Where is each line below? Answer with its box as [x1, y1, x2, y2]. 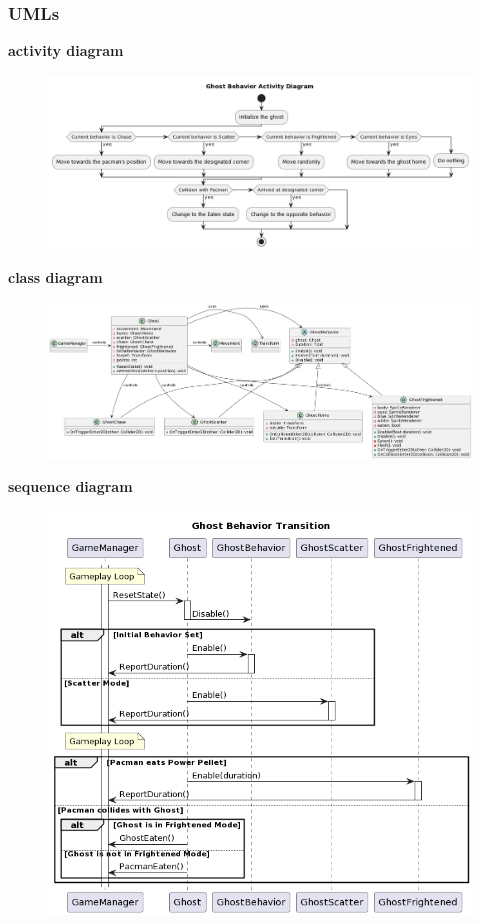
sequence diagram [8, 476, 133, 497]
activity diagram [8, 40, 124, 61]
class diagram [8, 267, 103, 288]
